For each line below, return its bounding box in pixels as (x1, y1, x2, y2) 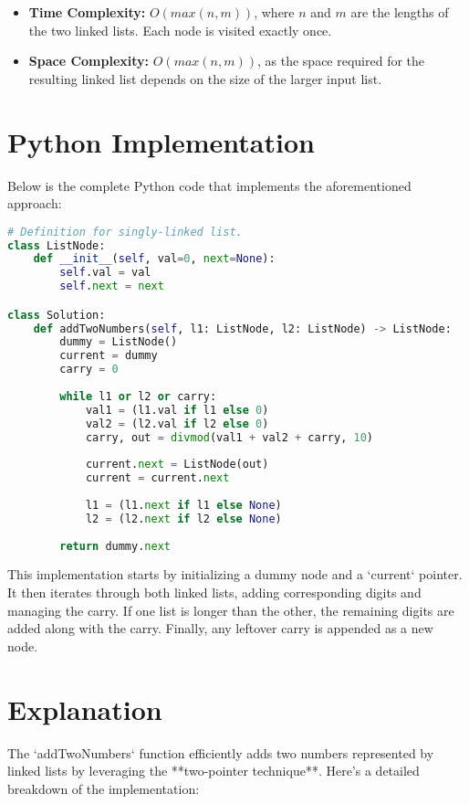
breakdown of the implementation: (7, 778, 200, 798)
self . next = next (59, 280, 164, 293)
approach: (7, 194, 62, 213)
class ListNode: (7, 238, 106, 252)
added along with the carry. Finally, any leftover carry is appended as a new (7, 619, 433, 638)
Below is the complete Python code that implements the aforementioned (7, 175, 412, 195)
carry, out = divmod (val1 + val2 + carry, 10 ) (85, 430, 373, 444)
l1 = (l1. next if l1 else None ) (85, 498, 282, 512)
